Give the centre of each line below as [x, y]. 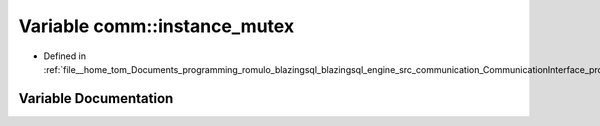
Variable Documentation [96, 98]
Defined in [65, 56]
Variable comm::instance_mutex [156, 26]
